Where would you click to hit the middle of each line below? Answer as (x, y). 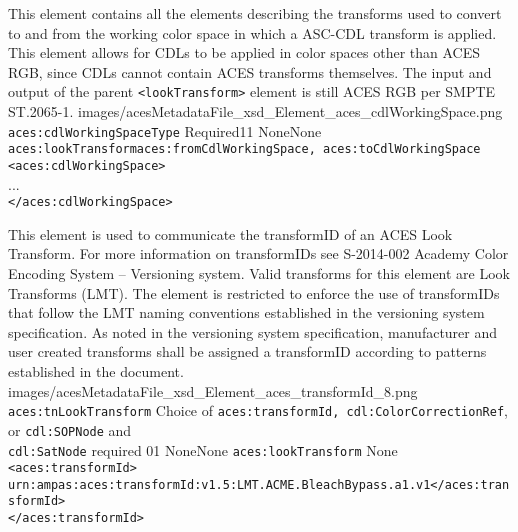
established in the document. (96, 371)
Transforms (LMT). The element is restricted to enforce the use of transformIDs (254, 292)
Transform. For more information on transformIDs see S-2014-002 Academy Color (258, 253)
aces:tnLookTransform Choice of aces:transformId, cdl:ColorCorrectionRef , (258, 410)
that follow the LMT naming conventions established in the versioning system (246, 312)
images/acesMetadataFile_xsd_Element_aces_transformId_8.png (213, 390)
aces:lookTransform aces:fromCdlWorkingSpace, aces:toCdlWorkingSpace (244, 149)
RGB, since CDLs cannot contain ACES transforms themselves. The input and (250, 71)
